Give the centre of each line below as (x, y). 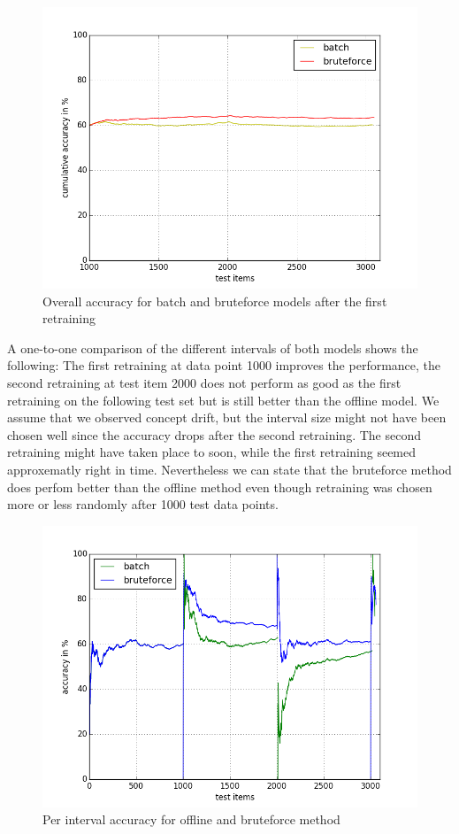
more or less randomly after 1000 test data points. (143, 504)
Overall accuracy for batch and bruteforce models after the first (215, 301)
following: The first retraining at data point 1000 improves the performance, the (224, 365)
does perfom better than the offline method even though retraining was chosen (220, 486)
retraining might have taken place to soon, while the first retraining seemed (212, 452)
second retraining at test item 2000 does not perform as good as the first (204, 382)
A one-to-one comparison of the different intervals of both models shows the (213, 347)
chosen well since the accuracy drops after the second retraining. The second (214, 434)
